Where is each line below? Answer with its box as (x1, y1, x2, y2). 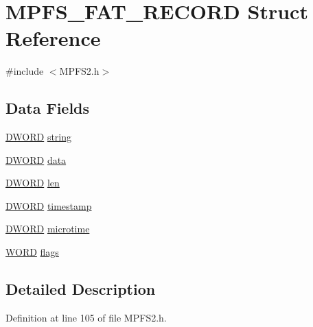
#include (5, 64, 44, 78)
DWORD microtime (5, 221, 90, 236)
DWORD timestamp (5, 198, 92, 213)
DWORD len (5, 175, 60, 190)
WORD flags (5, 245, 59, 259)
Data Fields (5, 97, 90, 119)
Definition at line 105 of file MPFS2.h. (5, 310, 167, 324)
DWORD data (5, 152, 67, 167)
